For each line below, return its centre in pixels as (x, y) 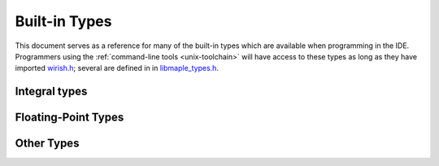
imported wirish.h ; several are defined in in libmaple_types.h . (117, 68)
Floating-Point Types (70, 118)
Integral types (51, 92)
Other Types (47, 144)
